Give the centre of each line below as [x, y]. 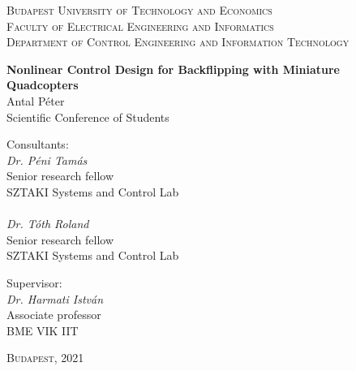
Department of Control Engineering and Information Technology [178, 42]
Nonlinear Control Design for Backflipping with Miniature [173, 69]
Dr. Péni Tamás [47, 160]
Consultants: [38, 144]
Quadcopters [43, 85]
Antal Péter [36, 100]
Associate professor [54, 315]
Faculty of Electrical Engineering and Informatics [140, 26]
